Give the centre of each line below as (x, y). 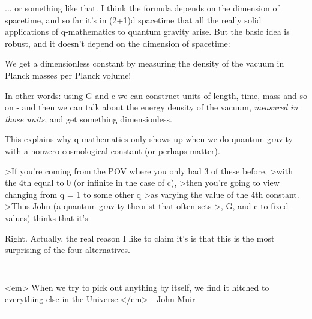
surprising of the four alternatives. (67, 250)
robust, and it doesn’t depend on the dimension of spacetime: (118, 43)
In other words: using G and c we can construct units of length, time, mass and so (156, 95)
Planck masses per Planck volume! (68, 75)
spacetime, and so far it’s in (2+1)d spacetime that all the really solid (133, 19)
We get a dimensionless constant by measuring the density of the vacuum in (145, 63)
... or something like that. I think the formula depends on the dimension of (142, 8)
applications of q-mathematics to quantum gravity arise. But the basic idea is (147, 31)
